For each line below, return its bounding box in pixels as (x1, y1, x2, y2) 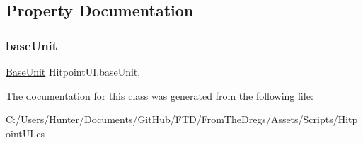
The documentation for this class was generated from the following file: (6, 88, 313, 103)
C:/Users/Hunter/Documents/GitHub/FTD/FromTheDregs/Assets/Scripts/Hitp (6, 112, 358, 127)
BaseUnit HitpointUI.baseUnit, (6, 64, 141, 79)
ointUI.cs (6, 125, 45, 140)
